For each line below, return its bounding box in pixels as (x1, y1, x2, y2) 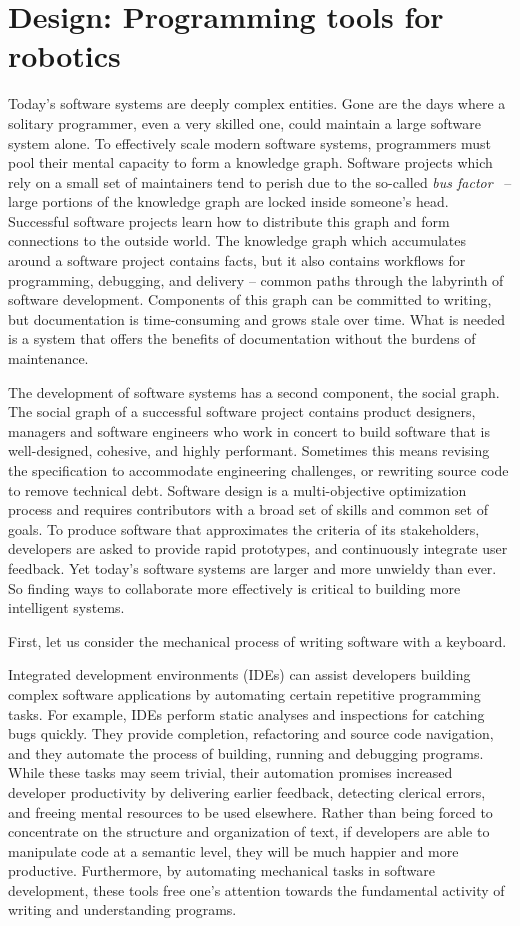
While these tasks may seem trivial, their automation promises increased (8, 762, 453, 783)
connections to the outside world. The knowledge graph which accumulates (8, 230, 467, 251)
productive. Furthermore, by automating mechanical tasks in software (8, 860, 435, 881)
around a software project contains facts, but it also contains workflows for (8, 250, 466, 271)
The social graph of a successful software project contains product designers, (8, 401, 476, 422)
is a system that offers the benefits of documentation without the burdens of (8, 328, 476, 349)
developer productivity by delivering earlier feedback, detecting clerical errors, (8, 781, 486, 802)
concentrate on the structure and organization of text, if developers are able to (8, 821, 490, 842)
